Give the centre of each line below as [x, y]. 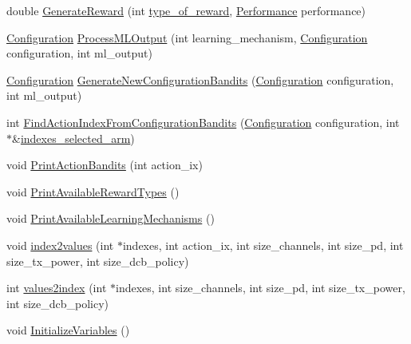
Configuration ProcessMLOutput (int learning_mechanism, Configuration [187, 37]
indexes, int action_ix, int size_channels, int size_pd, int [263, 245]
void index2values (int [60, 245]
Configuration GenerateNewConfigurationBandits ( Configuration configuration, [200, 79]
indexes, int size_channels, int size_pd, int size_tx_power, [261, 288]
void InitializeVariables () [68, 330]
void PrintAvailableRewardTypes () [93, 191]
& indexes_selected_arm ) [73, 138]
